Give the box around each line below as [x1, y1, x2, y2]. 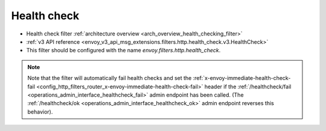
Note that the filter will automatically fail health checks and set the [27, 75, 192, 82]
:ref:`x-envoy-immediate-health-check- [193, 75, 291, 82]
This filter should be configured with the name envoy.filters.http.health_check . [26, 47, 221, 54]
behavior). [27, 108, 53, 115]
